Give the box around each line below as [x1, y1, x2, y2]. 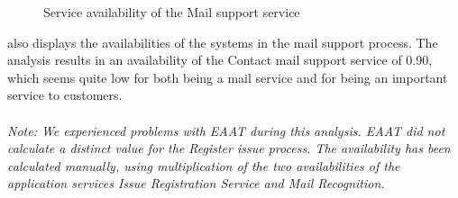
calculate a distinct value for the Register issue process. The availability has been [7, 139, 451, 157]
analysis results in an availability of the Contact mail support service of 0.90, [7, 50, 433, 69]
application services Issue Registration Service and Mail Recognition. [7, 174, 385, 193]
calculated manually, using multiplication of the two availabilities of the [7, 156, 400, 175]
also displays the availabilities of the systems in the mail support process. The [7, 32, 438, 51]
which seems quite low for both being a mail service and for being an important [7, 67, 448, 86]
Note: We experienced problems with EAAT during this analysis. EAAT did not [7, 121, 445, 139]
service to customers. [7, 85, 123, 104]
